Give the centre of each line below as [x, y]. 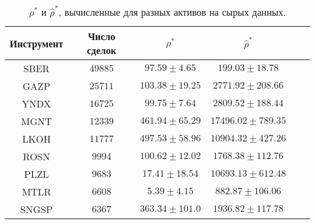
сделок [101, 50]
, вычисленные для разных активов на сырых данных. [172, 12]
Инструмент [37, 43]
